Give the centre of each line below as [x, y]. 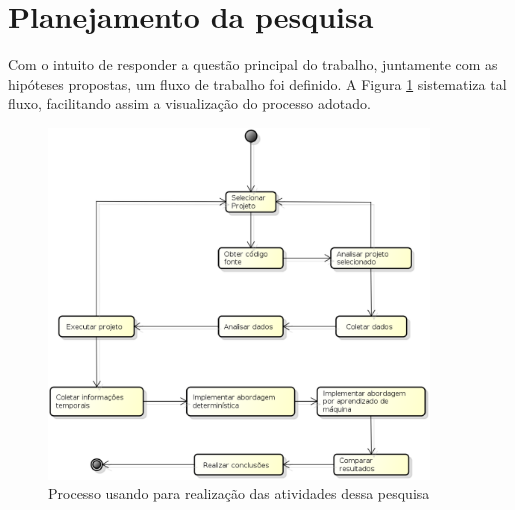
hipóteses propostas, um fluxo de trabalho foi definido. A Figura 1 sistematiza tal [257, 83]
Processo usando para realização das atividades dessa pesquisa [239, 493]
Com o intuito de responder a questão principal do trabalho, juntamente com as [253, 64]
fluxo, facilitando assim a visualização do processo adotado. [189, 103]
